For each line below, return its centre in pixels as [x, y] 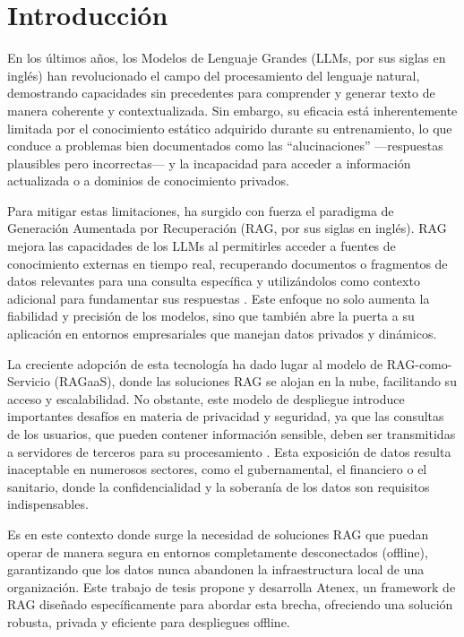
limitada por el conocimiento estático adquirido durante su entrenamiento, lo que [230, 128]
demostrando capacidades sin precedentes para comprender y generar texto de [221, 93]
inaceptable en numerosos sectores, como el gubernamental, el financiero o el [217, 469]
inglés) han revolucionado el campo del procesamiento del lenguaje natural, [214, 75]
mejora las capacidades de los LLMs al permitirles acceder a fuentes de [202, 246]
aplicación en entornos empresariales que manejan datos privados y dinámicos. [222, 334]
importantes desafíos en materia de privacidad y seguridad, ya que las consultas [226, 416]
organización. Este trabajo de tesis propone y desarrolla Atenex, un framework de [232, 586]
